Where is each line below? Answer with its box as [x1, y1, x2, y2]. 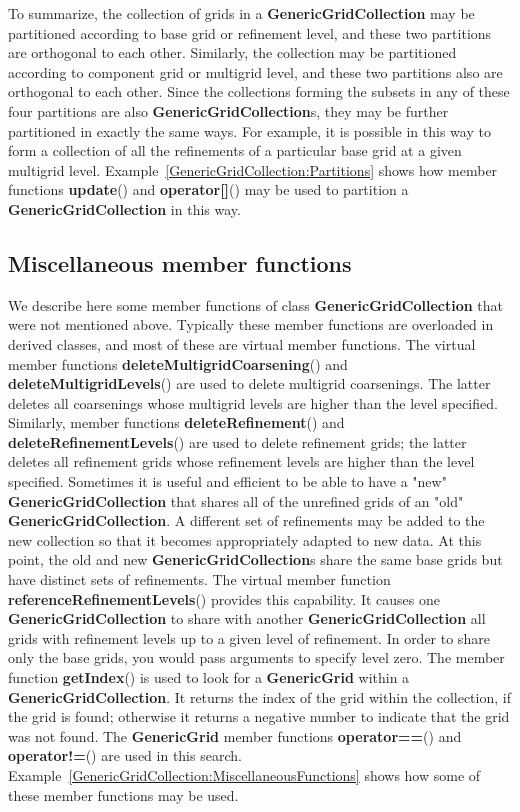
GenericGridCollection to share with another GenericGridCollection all [8, 608, 486, 629]
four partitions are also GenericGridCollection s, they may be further [8, 100, 449, 121]
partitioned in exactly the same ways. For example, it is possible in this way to [8, 120, 491, 141]
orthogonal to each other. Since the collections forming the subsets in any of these [8, 81, 510, 102]
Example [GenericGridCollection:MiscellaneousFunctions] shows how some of [8, 764, 481, 785]
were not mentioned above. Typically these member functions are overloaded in [8, 314, 494, 335]
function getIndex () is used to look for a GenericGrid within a [8, 667, 410, 688]
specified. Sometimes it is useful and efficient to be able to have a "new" [8, 471, 447, 492]
